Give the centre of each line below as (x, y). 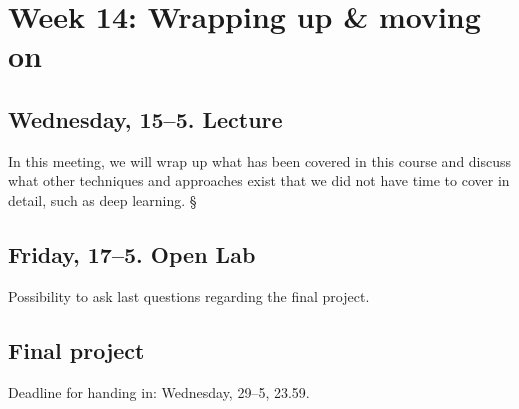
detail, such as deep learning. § (102, 199)
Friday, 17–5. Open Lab (132, 253)
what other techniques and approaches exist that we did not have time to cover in (259, 180)
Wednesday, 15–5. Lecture (145, 118)
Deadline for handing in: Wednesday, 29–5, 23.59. (159, 391)
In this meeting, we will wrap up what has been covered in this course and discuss (260, 160)
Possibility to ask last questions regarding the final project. (189, 295)
